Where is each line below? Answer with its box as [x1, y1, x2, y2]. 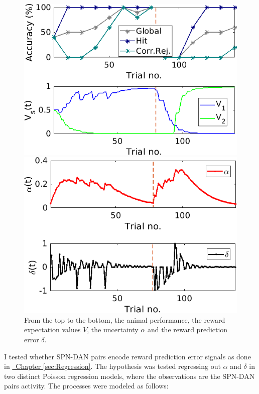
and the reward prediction [147, 324, 228, 335]
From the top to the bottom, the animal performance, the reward [24, 314, 225, 325]
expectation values [24, 324, 81, 335]
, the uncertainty [87, 324, 139, 335]
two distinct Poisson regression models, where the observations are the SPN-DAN [4, 370, 255, 381]
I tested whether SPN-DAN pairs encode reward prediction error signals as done [4, 351, 251, 361]
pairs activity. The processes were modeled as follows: [4, 380, 169, 391]
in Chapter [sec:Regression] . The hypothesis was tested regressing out [4, 361, 221, 371]
